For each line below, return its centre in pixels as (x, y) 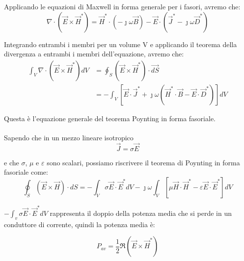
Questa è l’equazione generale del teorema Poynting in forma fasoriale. (110, 118)
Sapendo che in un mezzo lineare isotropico (69, 138)
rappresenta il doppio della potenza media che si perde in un (141, 213)
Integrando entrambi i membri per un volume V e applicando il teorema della (121, 44)
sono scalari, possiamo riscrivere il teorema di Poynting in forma (143, 162)
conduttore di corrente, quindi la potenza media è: (80, 224)
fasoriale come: (26, 172)
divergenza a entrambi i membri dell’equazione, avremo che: (94, 54)
